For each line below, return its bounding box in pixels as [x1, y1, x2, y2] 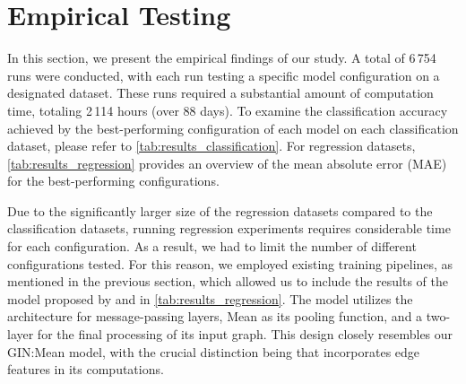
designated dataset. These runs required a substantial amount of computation [7, 83, 434, 102]
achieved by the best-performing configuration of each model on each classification [7, 118, 459, 137]
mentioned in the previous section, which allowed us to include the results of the [7, 272, 448, 291]
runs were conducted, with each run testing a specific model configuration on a [7, 65, 440, 84]
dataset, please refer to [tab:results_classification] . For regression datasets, [7, 136, 416, 155]
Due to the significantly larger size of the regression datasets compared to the [7, 201, 433, 220]
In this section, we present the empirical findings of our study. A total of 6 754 [7, 48, 436, 67]
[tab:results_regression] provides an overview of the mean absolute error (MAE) [7, 153, 447, 172]
